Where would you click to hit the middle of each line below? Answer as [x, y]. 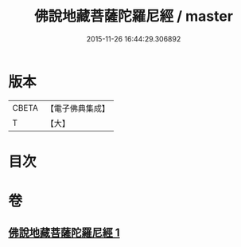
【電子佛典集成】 [78, 108]
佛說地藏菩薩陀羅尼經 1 [64, 233]
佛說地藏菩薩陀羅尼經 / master [134, 16]
